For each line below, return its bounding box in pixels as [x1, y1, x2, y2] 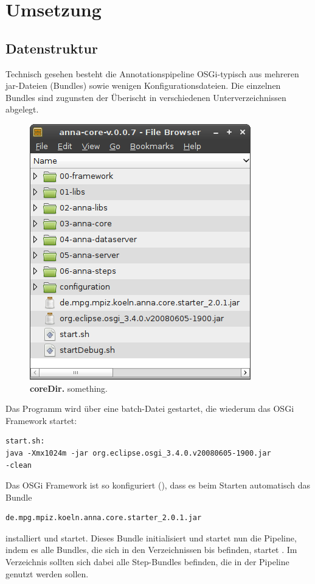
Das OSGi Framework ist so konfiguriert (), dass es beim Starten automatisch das [5, 479, 311, 492]
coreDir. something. [30, 381, 108, 394]
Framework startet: [5, 414, 77, 426]
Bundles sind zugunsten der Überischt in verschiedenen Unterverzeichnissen [5, 91, 286, 103]
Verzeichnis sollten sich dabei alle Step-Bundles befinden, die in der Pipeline [5, 555, 289, 568]
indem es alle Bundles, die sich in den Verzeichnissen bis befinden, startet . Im [5, 543, 297, 556]
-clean [5, 461, 32, 470]
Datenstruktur [5, 38, 98, 57]
